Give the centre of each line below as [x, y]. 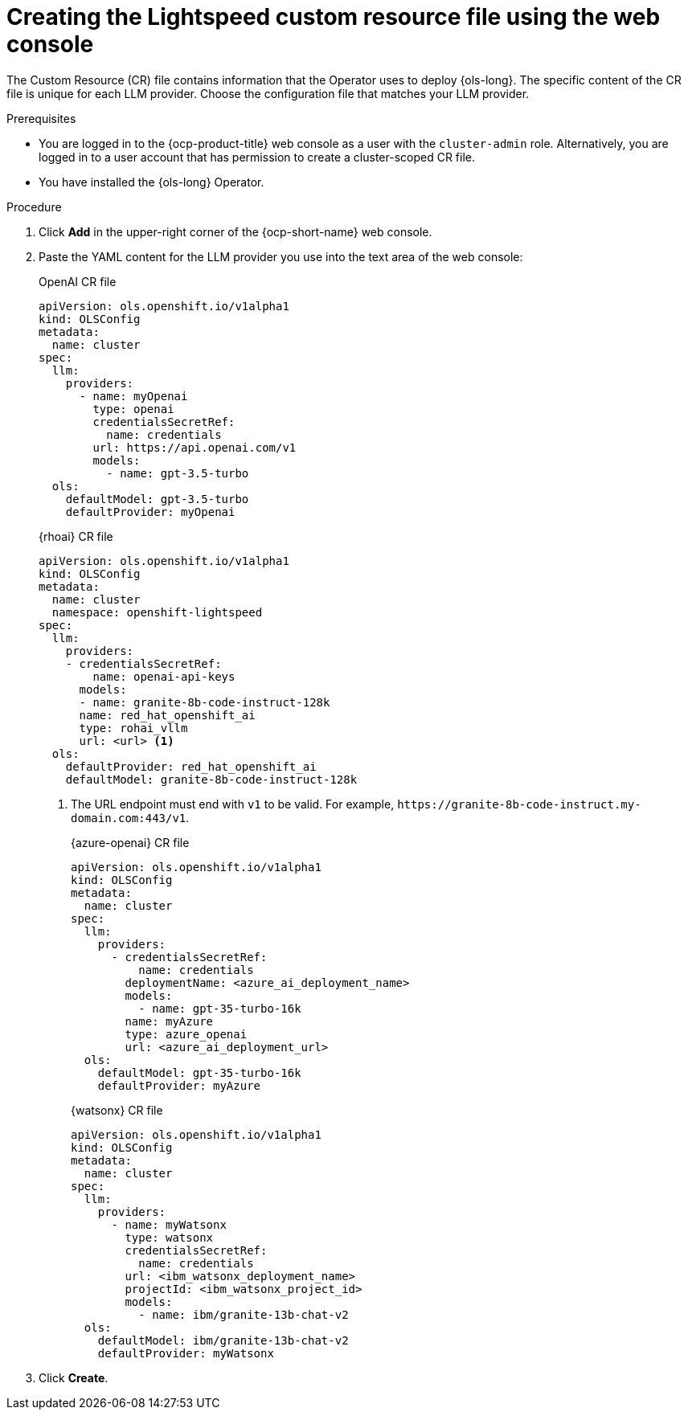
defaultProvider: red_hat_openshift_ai [191, 766]
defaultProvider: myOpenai [150, 512]
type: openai [133, 409]
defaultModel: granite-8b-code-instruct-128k [211, 779]
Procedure [34, 207]
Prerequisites [41, 118]
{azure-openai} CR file [130, 842]
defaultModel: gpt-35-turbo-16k [199, 1072]
